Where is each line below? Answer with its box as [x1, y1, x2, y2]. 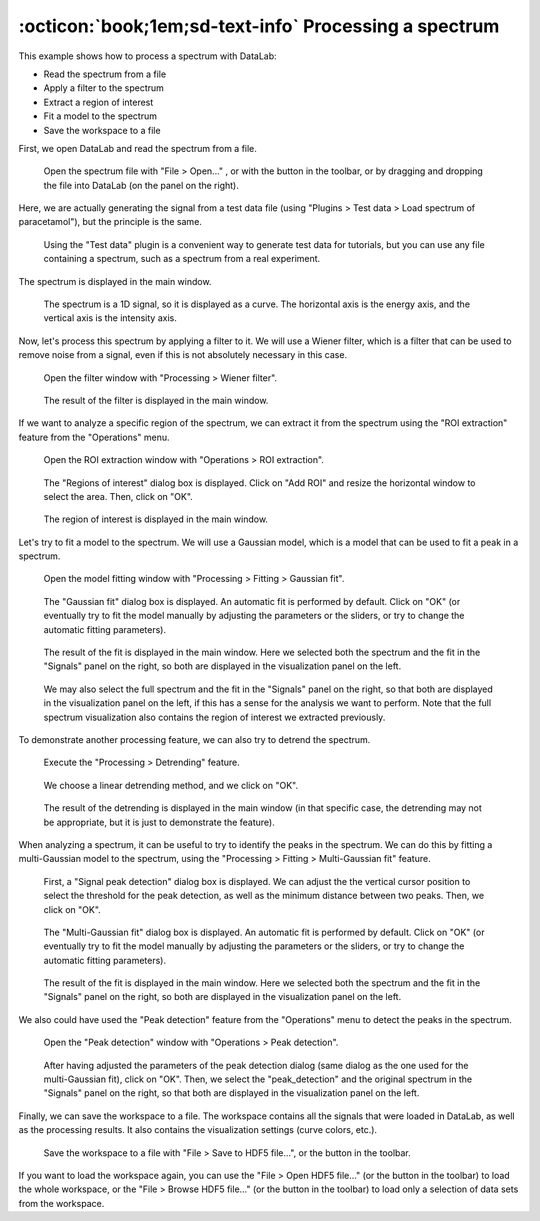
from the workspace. [18, 1197, 105, 1209]
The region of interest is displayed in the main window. [43, 513, 269, 525]
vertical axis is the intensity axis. [43, 312, 177, 324]
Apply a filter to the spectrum [43, 82, 165, 94]
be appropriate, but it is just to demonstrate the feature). [43, 816, 275, 828]
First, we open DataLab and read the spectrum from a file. [18, 142, 257, 154]
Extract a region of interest [43, 96, 154, 108]
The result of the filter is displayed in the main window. [43, 394, 269, 406]
